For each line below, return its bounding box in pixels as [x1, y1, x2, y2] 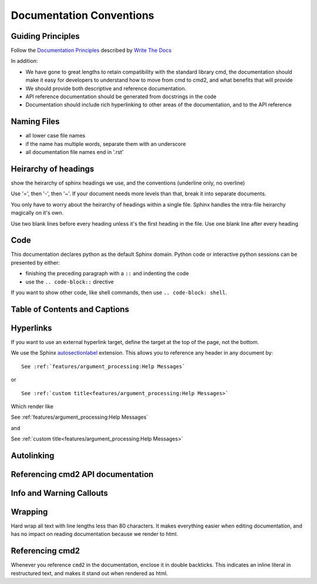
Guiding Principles [11, 31, 80, 41]
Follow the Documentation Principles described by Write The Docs [11, 47, 172, 54]
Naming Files [11, 116, 60, 126]
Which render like [11, 403, 54, 410]
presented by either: [11, 259, 60, 266]
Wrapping [11, 506, 48, 517]
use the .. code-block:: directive [25, 278, 114, 285]
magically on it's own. [11, 209, 64, 216]
